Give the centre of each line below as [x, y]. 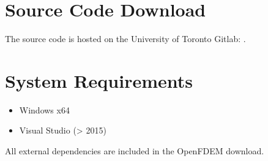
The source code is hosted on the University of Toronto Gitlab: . [125, 39]
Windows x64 [44, 109]
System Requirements [99, 80]
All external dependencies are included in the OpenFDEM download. [135, 151]
